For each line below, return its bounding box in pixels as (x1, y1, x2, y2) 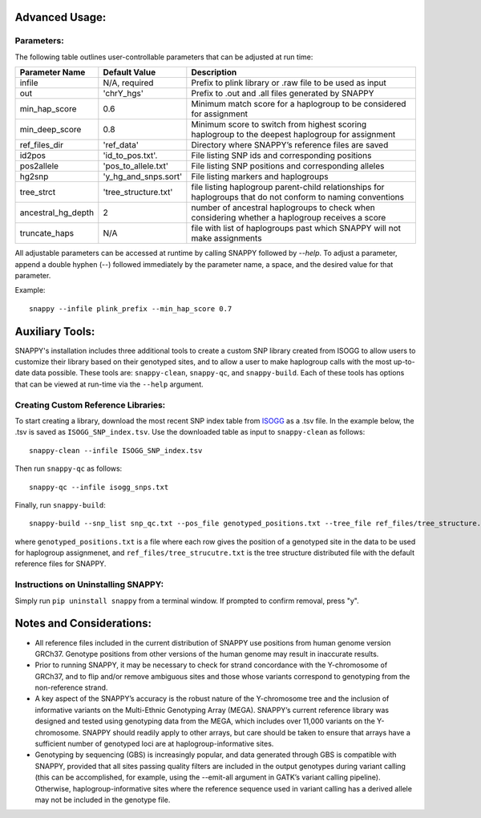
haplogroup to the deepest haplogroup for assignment (191, 129, 396, 140)
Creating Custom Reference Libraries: (14, 399, 166, 411)
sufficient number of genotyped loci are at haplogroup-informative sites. (34, 739, 274, 749)
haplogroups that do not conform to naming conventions (191, 192, 405, 203)
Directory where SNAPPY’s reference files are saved (191, 140, 389, 151)
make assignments (191, 233, 262, 244)
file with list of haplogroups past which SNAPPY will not (191, 223, 401, 234)
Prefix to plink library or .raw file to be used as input (191, 77, 386, 88)
